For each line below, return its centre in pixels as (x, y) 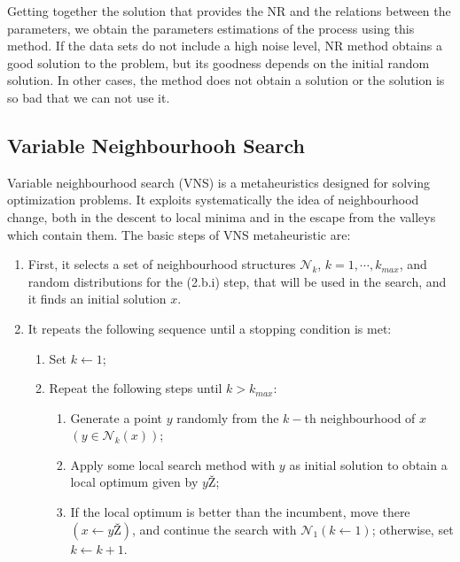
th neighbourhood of (360, 417)
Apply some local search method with (173, 464)
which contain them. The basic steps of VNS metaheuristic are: (179, 234)
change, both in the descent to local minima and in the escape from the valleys (222, 216)
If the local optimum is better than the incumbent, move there (240, 512)
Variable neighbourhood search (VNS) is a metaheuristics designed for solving (219, 182)
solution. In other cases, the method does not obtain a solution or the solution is (226, 80)
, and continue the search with (214, 529)
